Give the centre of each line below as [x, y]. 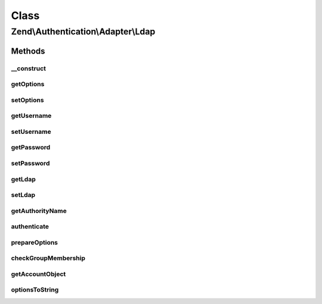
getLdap [23, 179]
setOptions [27, 100]
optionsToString [35, 290]
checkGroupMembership [48, 258]
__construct [29, 68]
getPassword [31, 148]
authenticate [30, 227]
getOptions [28, 84]
